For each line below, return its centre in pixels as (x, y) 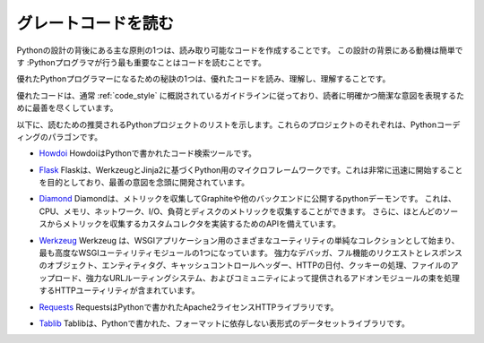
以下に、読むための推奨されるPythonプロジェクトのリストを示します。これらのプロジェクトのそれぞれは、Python (227, 124)
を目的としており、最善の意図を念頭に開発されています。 (144, 183)
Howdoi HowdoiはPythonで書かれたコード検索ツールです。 (148, 153)
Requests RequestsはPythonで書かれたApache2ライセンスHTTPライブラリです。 (189, 307)
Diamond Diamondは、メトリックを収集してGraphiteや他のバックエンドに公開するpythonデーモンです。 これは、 (248, 199)
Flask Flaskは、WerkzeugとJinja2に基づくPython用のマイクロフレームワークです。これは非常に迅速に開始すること (251, 169)
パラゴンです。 (75, 137)
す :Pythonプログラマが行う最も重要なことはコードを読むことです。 (141, 62)
